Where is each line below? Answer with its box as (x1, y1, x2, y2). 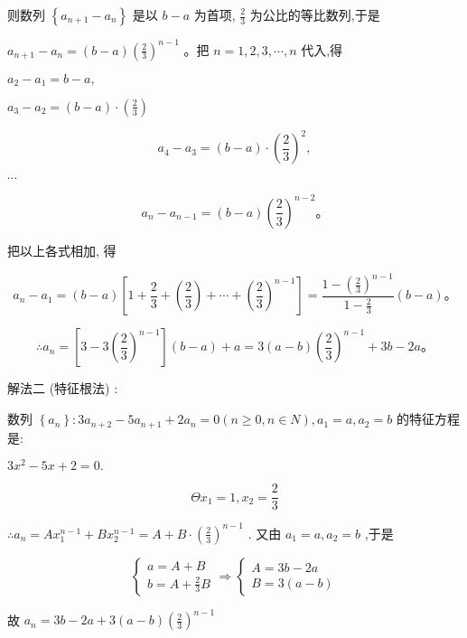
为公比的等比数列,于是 (249, 5, 380, 23)
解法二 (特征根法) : (7, 379, 118, 398)
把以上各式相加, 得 (7, 240, 117, 259)
